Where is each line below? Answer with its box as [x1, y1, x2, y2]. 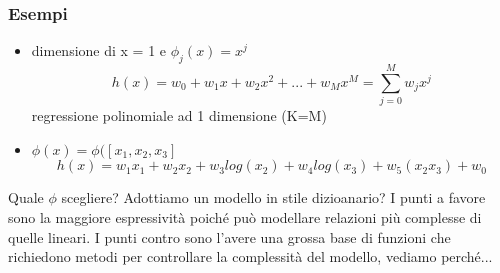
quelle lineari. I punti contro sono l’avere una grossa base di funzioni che [8, 226, 451, 247]
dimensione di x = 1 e [31, 40, 167, 61]
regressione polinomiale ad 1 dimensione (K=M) [31, 105, 327, 126]
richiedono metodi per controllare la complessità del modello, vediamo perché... [8, 246, 493, 267]
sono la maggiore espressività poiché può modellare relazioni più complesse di [8, 206, 482, 227]
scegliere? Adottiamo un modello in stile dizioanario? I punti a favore [61, 187, 486, 208]
